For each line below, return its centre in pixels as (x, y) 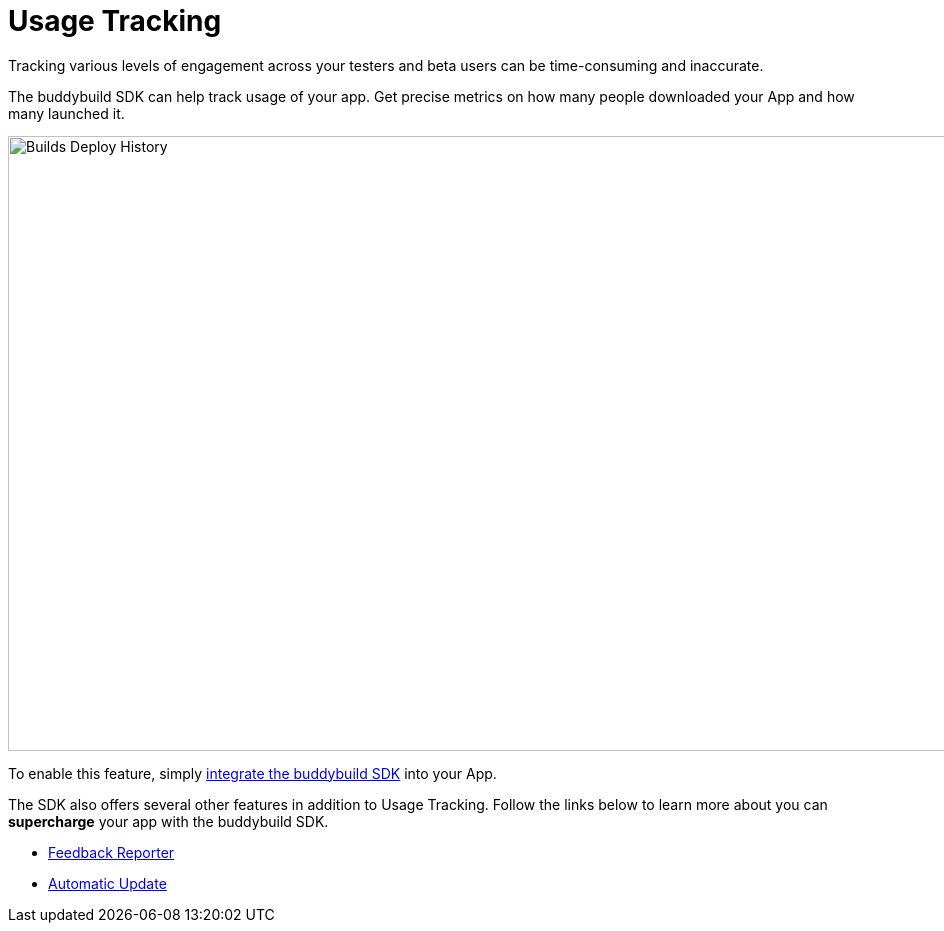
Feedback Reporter (111, 852)
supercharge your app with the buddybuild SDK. (168, 821)
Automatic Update (107, 883)
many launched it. (66, 113)
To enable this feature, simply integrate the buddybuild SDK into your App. (252, 773)
